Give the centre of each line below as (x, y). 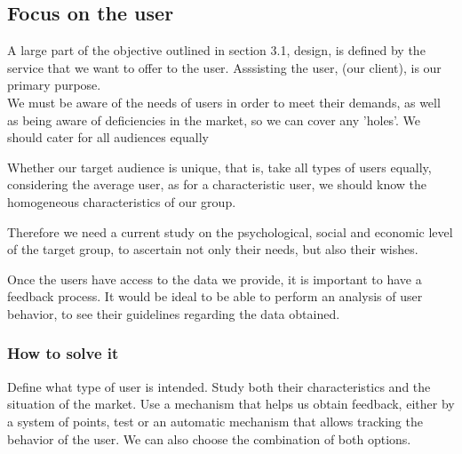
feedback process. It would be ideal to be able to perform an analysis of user (215, 296)
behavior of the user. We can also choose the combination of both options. (209, 438)
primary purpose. (54, 85)
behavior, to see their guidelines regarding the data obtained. (174, 313)
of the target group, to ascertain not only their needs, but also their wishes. (213, 249)
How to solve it (63, 353)
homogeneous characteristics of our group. (122, 201)
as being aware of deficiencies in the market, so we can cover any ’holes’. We (214, 119)
